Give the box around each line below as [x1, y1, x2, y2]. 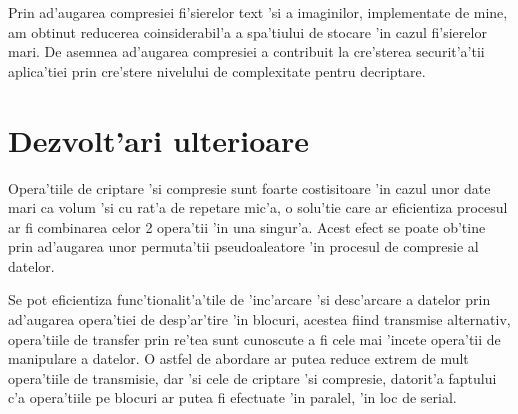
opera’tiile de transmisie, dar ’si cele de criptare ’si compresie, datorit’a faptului [8, 367, 497, 388]
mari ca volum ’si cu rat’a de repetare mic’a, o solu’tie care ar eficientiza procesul [8, 197, 508, 218]
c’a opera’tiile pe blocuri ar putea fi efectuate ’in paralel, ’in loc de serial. [8, 387, 457, 408]
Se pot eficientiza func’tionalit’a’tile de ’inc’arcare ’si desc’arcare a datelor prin [8, 289, 491, 310]
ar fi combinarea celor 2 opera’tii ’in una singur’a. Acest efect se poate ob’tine [8, 216, 486, 237]
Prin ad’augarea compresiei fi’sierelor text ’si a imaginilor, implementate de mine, [8, 2, 508, 22]
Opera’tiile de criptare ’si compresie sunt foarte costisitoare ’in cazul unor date [8, 177, 491, 198]
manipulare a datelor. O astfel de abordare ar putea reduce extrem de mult [8, 348, 469, 369]
